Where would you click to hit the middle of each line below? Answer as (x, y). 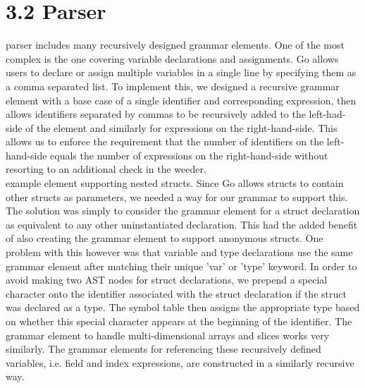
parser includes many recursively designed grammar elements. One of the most (175, 45)
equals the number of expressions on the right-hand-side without (189, 155)
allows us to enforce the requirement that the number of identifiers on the (165, 141)
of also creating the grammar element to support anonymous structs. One (165, 238)
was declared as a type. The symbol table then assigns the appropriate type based (183, 307)
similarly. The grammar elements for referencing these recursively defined (163, 349)
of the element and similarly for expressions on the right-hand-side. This (181, 127)
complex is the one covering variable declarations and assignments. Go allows (172, 58)
